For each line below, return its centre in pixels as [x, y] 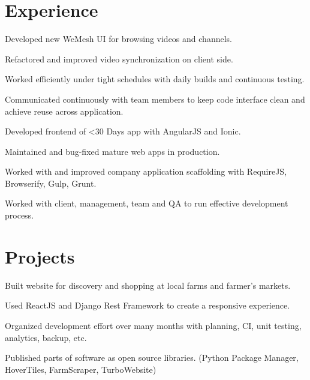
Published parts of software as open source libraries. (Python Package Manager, [152, 357]
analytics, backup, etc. [46, 337]
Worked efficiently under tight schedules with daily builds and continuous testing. [155, 79]
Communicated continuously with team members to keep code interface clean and [155, 99]
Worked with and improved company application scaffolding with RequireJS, [146, 171]
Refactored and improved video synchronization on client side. [119, 59]
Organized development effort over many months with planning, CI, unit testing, [153, 325]
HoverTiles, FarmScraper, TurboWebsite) [81, 369]
